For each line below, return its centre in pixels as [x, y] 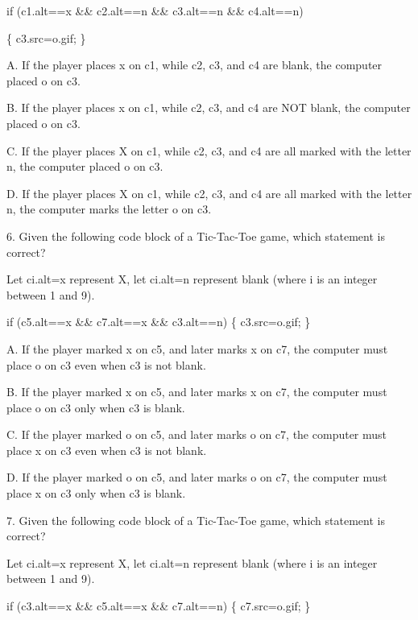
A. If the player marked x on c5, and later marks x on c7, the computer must [197, 348]
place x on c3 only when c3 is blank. [96, 493]
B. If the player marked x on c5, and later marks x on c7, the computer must [197, 392]
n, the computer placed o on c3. [85, 166]
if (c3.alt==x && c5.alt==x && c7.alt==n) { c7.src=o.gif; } [159, 606]
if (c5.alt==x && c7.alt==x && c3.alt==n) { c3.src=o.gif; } [159, 322]
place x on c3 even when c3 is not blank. [107, 450]
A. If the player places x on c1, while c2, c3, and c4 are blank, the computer [195, 65]
